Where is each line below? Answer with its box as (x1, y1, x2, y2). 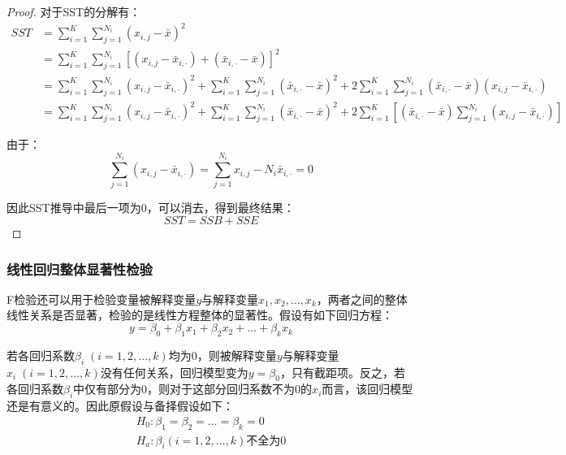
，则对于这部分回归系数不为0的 (147, 380, 313, 397)
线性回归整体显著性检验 (6, 258, 153, 279)
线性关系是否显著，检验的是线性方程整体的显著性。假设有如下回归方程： (6, 306, 393, 323)
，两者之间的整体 (316, 290, 408, 307)
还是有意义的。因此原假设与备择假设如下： (6, 397, 234, 414)
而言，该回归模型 (322, 380, 413, 397)
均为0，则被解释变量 (168, 346, 277, 363)
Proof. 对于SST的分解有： (6, 3, 141, 19)
